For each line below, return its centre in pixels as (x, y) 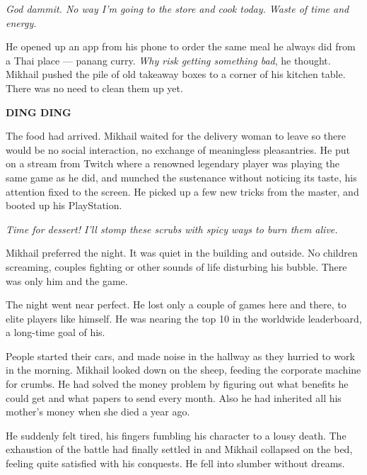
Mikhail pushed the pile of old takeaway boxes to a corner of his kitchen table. (176, 74)
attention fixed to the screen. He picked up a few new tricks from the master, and (182, 191)
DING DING (39, 112)
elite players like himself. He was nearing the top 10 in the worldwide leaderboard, (184, 318)
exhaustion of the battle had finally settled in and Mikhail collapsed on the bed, (179, 449)
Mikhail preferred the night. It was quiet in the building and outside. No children (182, 253)
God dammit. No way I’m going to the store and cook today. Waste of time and (177, 9)
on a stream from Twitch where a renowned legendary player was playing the (173, 163)
